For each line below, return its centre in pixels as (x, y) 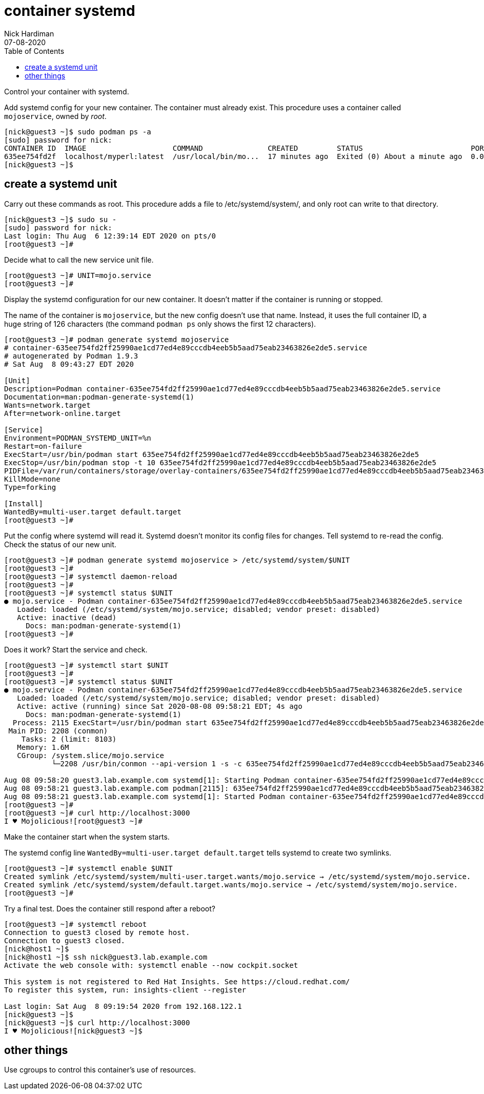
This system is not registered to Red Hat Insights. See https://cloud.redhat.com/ (177, 981)
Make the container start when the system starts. (87, 837)
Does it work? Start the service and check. (76, 649)
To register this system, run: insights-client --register (125, 990)
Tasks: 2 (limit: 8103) (69, 739)
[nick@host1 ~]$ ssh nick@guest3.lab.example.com (106, 957)
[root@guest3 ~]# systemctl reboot (76, 924)
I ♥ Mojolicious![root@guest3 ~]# (73, 821)
